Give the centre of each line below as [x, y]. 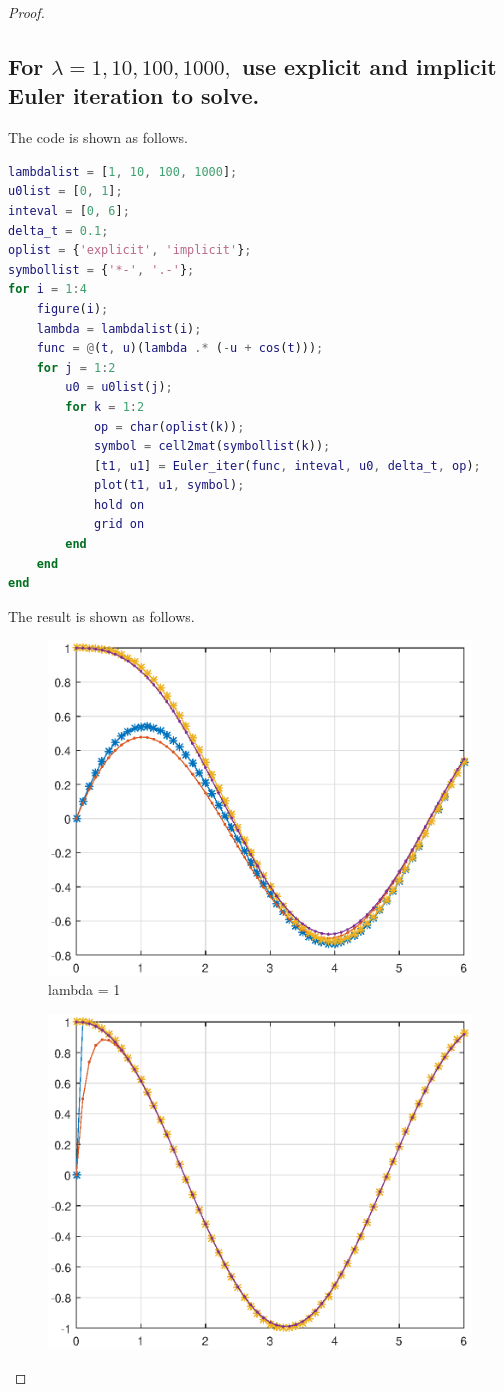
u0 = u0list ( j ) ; [119, 387]
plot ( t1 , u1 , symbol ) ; [169, 485]
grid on [119, 524]
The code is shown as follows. [98, 137]
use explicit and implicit [369, 65]
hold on [119, 504]
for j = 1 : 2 [76, 367]
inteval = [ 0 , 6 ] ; [69, 210]
